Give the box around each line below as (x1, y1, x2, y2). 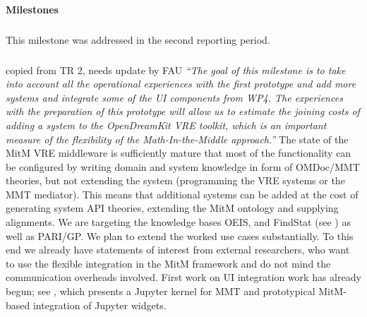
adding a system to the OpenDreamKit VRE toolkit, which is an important (6, 117, 327, 132)
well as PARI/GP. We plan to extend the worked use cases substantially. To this (6, 228, 354, 243)
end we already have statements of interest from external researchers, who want (6, 242, 350, 257)
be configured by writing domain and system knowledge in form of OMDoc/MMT (6, 159, 360, 174)
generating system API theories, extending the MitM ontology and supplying (6, 201, 339, 215)
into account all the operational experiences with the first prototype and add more (6, 76, 356, 91)
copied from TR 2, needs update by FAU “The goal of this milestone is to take (6, 62, 346, 77)
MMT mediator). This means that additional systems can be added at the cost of (6, 186, 359, 201)
